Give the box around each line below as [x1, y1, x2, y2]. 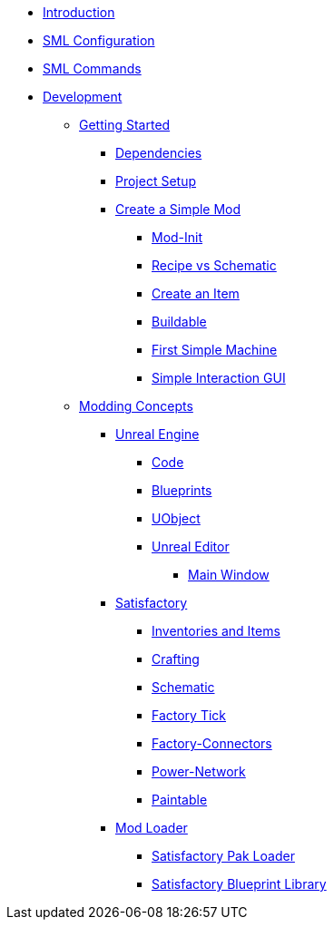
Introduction [43, 5, 115, 20]
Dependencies [115, 145, 202, 161]
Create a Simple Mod [115, 201, 241, 217]
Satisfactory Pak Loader [152, 848, 295, 864]
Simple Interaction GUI [152, 370, 286, 385]
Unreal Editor [152, 539, 230, 554]
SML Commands [43, 61, 142, 76]
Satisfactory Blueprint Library [152, 876, 327, 892]
